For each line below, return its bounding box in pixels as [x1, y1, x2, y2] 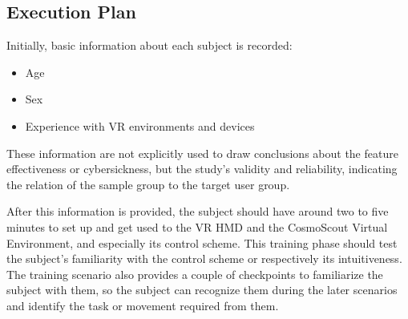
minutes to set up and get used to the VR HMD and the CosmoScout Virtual [6, 218, 388, 235]
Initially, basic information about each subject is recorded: [6, 37, 293, 54]
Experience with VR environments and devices [25, 117, 255, 134]
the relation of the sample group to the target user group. [6, 176, 290, 192]
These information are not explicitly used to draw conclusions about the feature [6, 144, 398, 161]
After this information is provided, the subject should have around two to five [6, 203, 389, 220]
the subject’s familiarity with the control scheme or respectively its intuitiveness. [6, 250, 402, 267]
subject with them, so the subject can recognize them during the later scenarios [6, 281, 398, 298]
